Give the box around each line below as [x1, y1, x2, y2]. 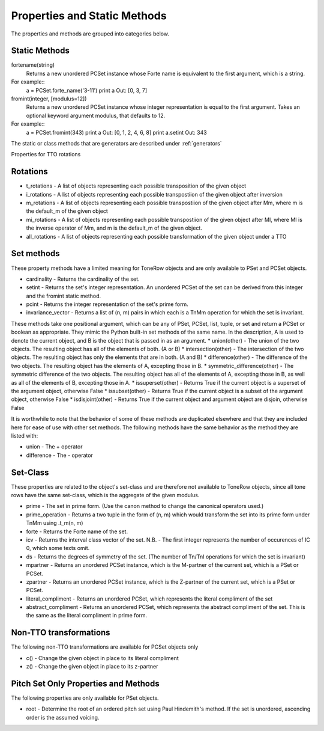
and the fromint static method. [26, 292, 101, 299]
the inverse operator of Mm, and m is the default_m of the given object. [26, 224, 202, 231]
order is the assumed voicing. [26, 714, 100, 721]
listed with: [11, 432, 38, 439]
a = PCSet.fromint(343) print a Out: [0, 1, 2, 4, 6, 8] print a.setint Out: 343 [26, 129, 207, 136]
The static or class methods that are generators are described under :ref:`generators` [11, 139, 222, 147]
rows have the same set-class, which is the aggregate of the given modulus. [11, 492, 200, 499]
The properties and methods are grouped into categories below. [11, 30, 169, 37]
